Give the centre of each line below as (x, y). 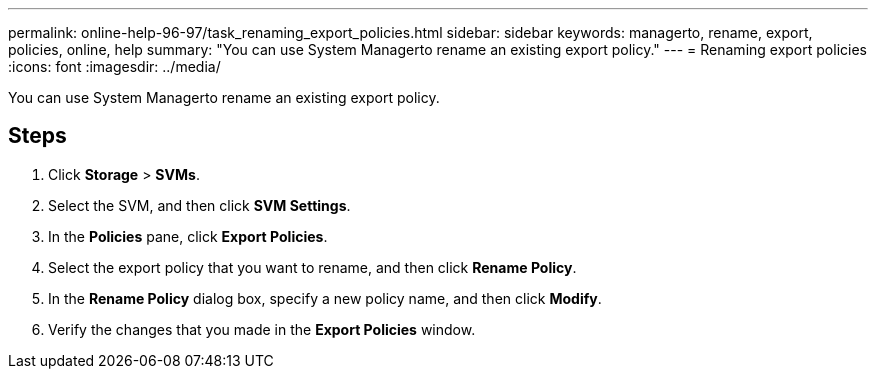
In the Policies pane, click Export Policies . (188, 236)
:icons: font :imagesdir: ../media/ (114, 66)
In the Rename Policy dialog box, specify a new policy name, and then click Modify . (325, 298)
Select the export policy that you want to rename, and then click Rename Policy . (312, 267)
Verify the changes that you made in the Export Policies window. (262, 329)
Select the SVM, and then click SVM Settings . (199, 205)
